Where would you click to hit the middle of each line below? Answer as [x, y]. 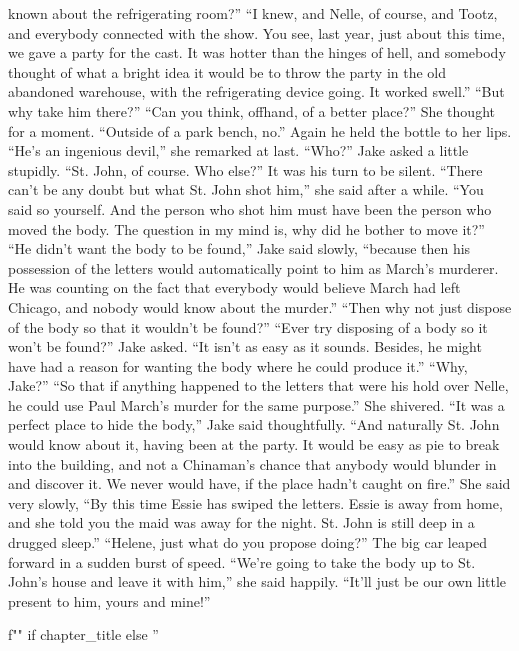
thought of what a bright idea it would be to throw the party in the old [227, 71]
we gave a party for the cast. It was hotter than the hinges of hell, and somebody [257, 52]
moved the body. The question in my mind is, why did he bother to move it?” [246, 228]
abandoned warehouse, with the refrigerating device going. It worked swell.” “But [256, 91]
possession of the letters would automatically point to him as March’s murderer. [253, 267]
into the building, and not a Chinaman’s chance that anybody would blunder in [252, 463]
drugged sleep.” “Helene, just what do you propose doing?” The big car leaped [248, 542]
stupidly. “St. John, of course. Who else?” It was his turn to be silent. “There [245, 169]
